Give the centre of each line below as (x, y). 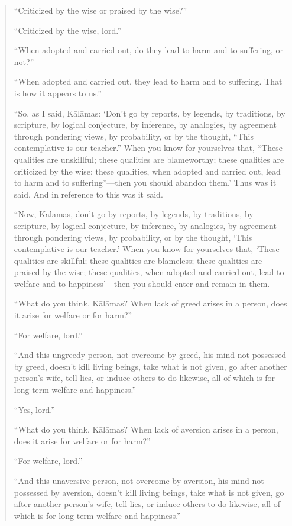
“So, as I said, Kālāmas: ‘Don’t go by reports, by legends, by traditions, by (150, 113)
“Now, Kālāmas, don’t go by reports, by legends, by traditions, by (134, 214)
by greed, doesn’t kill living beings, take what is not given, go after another (150, 366)
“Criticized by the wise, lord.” (67, 30)
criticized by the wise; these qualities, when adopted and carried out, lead (147, 171)
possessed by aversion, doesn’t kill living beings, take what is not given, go (149, 492)
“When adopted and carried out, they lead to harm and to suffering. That (148, 81)
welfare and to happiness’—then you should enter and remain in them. (142, 283)
